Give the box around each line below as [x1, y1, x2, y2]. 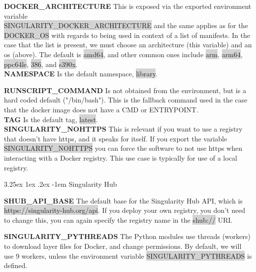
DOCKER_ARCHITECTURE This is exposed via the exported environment [4, 1, 252, 11]
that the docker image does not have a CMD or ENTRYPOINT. [4, 104, 198, 114]
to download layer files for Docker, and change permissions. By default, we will [4, 241, 242, 251]
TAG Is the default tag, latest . [4, 114, 98, 124]
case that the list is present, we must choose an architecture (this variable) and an [4, 39, 252, 50]
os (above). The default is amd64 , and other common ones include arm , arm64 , [4, 49, 243, 59]
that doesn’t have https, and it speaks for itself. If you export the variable [4, 133, 227, 143]
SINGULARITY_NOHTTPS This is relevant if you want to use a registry [4, 124, 243, 134]
